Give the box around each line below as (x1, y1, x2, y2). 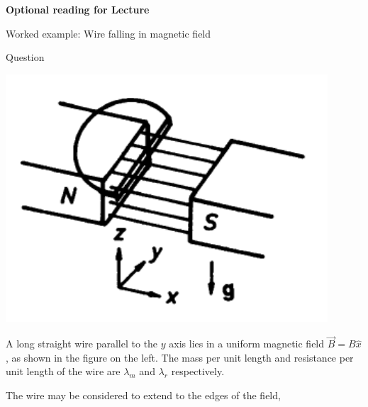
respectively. (171, 364, 225, 379)
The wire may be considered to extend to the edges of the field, (6, 387, 281, 402)
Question (6, 50, 45, 65)
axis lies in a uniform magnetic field (169, 336, 325, 351)
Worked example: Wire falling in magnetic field (6, 26, 211, 40)
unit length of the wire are (6, 364, 121, 379)
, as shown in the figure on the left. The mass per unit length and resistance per (6, 350, 354, 364)
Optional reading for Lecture (6, 2, 150, 16)
